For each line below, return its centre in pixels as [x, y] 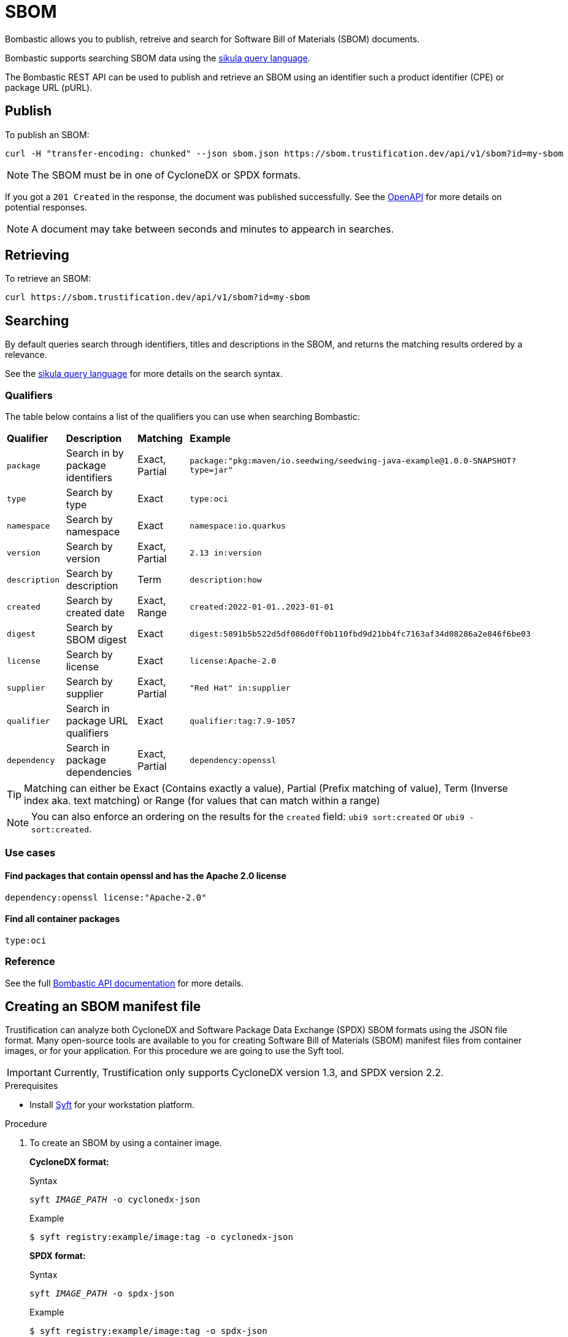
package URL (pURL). [49, 87]
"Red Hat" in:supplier [240, 688]
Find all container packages [63, 919]
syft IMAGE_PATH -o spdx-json [102, 1294]
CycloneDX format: [69, 1162]
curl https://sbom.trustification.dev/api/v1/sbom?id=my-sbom [158, 297]
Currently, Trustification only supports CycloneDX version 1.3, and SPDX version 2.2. [249, 1073]
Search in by [95, 453]
